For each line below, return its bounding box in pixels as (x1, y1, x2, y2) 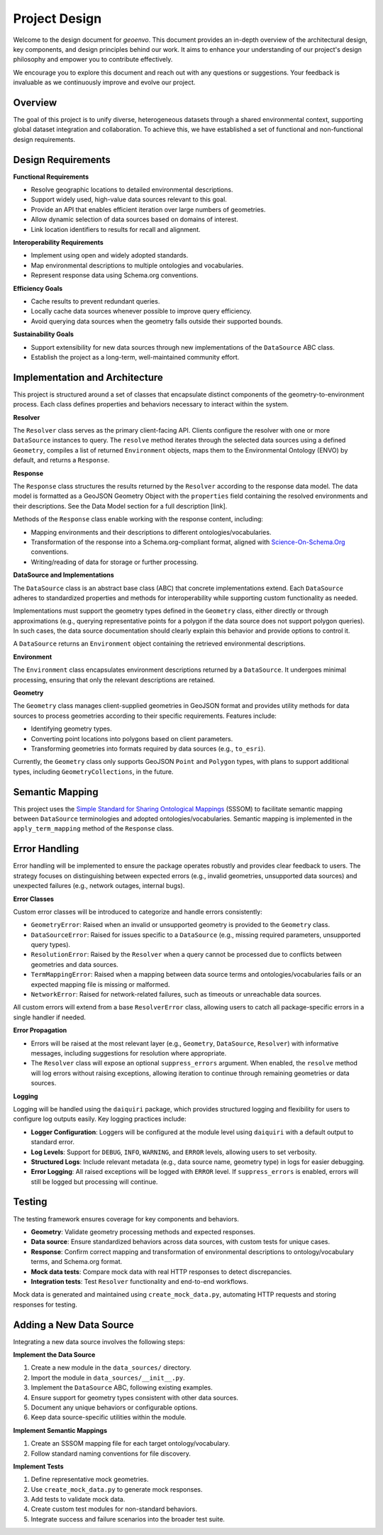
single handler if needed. (13, 1013, 87, 1021)
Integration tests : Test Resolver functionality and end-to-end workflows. (30, 1277, 248, 1285)
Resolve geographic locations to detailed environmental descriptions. (30, 185, 233, 194)
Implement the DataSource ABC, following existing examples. (30, 1383, 213, 1392)
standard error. (30, 1138, 74, 1146)
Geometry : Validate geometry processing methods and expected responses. (30, 1227, 255, 1236)
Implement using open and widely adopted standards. (30, 251, 189, 260)
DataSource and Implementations (13, 571, 115, 580)
